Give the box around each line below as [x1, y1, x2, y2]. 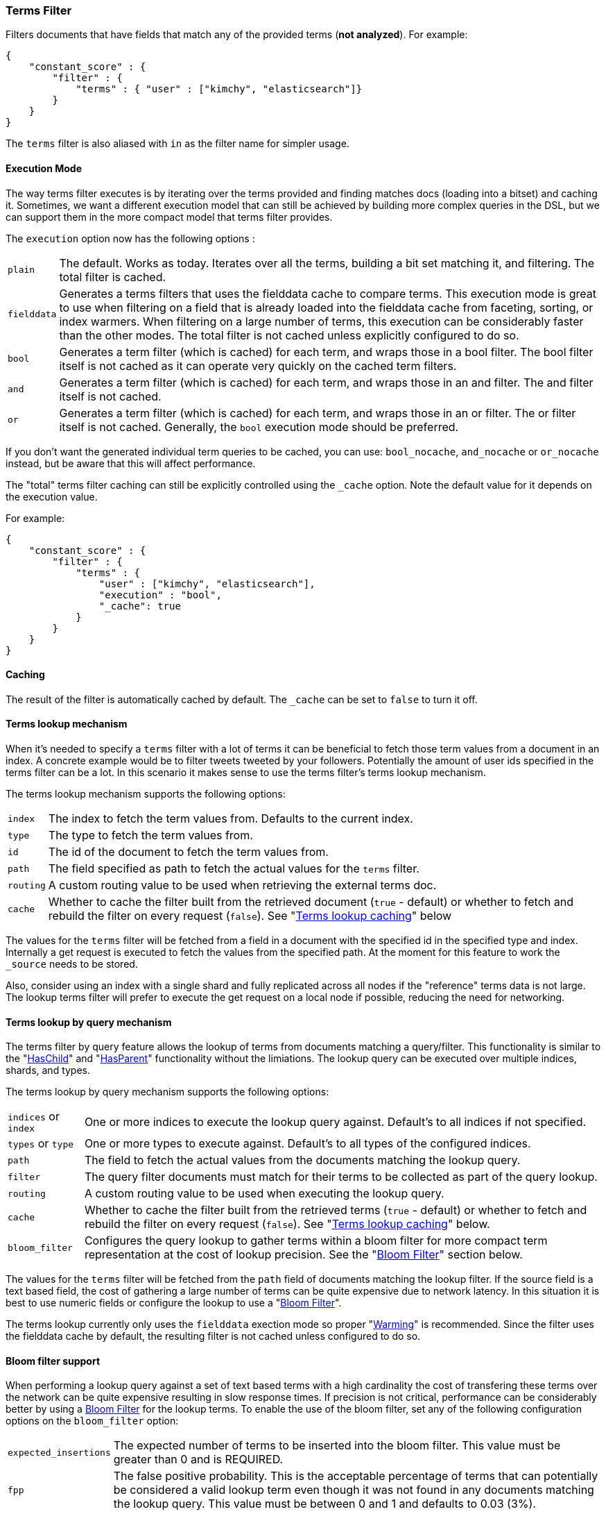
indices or [8, 1109, 60, 1124]
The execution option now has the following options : [6, 232, 255, 244]
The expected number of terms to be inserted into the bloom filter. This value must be [113, 1438, 561, 1453]
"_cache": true [98, 600, 181, 612]
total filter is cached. [59, 269, 166, 284]
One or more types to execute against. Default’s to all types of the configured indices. [84, 1136, 531, 1151]
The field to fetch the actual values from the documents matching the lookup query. [84, 1153, 521, 1168]
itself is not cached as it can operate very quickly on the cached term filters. [59, 358, 457, 373]
